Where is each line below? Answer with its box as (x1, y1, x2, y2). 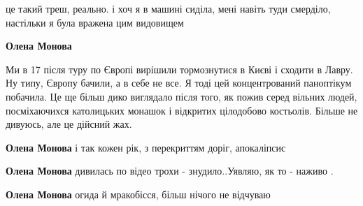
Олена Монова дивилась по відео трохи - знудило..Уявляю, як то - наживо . (6, 163, 334, 178)
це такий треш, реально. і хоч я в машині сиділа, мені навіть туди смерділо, (6, 1, 331, 15)
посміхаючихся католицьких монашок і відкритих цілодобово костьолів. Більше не (6, 103, 358, 117)
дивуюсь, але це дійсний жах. (6, 117, 132, 131)
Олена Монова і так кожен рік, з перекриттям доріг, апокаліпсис (6, 140, 286, 154)
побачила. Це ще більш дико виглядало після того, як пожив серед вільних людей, (6, 89, 357, 103)
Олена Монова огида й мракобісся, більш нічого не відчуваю (6, 186, 271, 201)
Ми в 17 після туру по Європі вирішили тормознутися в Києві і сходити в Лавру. (6, 61, 353, 76)
